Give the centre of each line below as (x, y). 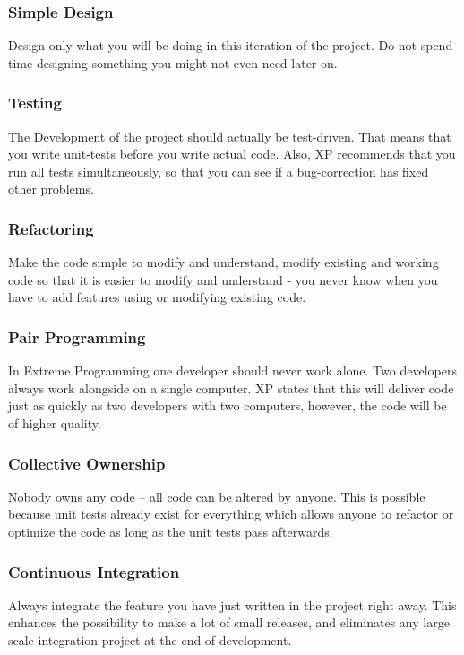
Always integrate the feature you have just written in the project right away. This (232, 604)
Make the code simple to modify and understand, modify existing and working (223, 262)
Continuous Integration (94, 571)
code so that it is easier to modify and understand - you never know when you (223, 279)
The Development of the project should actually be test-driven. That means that (230, 136)
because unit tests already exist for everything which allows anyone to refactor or (231, 514)
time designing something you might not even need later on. (173, 62)
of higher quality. (55, 423)
